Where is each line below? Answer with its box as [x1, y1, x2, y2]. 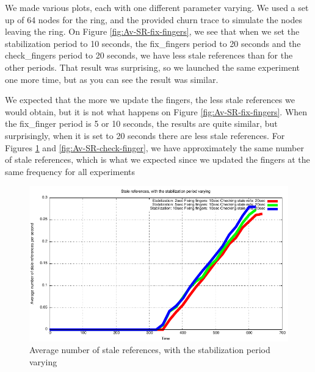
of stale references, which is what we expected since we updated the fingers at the [5, 153, 310, 166]
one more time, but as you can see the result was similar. [5, 73, 219, 85]
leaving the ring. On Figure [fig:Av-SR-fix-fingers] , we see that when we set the [5, 25, 300, 38]
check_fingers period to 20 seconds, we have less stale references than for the [5, 49, 293, 62]
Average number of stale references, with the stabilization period [29, 343, 270, 356]
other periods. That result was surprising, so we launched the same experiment [5, 60, 300, 73]
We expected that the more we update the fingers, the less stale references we [5, 93, 295, 106]
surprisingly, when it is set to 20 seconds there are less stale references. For [5, 129, 285, 141]
